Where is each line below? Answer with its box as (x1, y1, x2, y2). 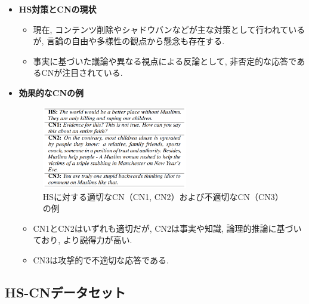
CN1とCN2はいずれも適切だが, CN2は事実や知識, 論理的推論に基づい (33, 222, 302, 234)
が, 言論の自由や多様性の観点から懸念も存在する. (33, 35, 225, 47)
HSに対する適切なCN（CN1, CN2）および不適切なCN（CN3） (42, 190, 279, 202)
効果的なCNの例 (18, 86, 84, 99)
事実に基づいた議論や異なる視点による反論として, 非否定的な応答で (33, 54, 297, 67)
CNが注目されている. (41, 66, 123, 79)
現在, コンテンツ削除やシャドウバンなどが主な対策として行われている (33, 23, 305, 35)
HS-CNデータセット (5, 282, 126, 301)
